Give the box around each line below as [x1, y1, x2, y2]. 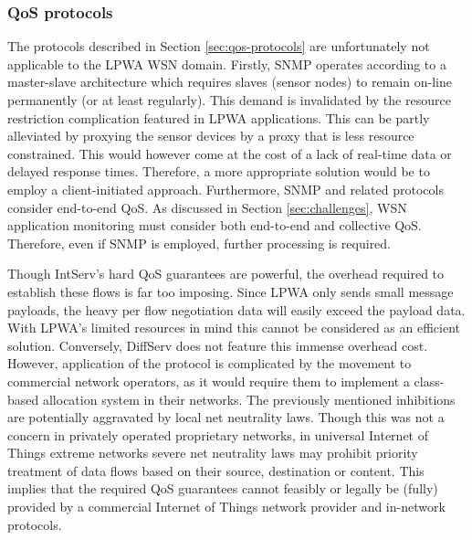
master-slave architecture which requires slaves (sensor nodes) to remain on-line [7, 72, 452, 91]
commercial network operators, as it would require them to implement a [7, 371, 410, 390]
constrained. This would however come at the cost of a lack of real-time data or [7, 143, 452, 163]
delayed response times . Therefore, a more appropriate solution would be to [7, 162, 430, 181]
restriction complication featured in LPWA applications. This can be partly [7, 108, 430, 127]
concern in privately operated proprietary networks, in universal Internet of [7, 425, 428, 444]
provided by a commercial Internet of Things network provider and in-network [7, 497, 446, 516]
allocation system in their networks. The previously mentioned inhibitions [42, 389, 456, 408]
